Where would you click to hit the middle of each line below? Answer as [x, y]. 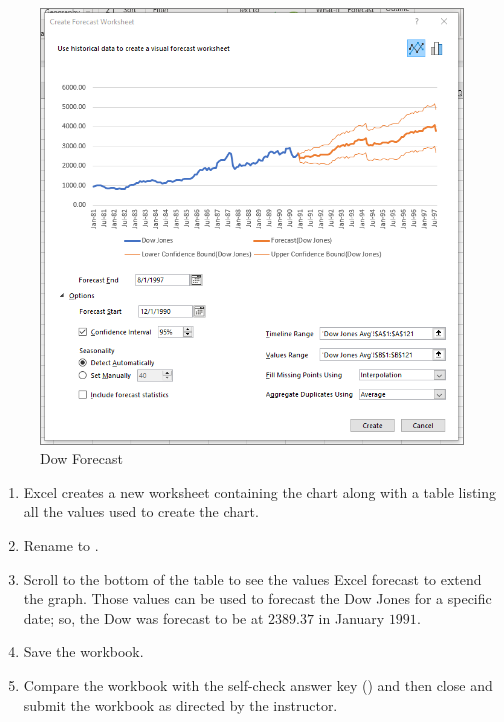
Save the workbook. [83, 651]
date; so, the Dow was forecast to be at [143, 617]
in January [351, 617]
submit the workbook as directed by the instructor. [180, 704]
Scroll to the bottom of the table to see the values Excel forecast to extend [252, 578]
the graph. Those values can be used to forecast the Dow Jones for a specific [257, 598]
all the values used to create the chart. [141, 511]
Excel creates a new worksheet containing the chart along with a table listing [260, 491]
